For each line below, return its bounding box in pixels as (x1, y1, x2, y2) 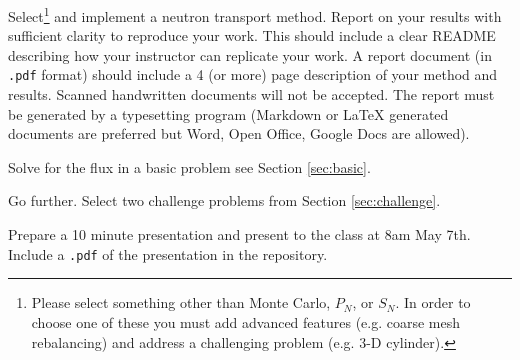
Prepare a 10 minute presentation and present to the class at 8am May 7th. (8, 224, 471, 245)
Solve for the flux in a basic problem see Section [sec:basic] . (8, 156, 371, 177)
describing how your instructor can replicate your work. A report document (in (8, 44, 492, 65)
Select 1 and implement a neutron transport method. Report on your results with (8, 3, 502, 26)
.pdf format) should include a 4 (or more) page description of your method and (8, 64, 498, 85)
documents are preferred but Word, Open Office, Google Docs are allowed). (8, 123, 470, 144)
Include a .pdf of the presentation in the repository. (8, 243, 328, 264)
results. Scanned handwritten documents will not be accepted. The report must (8, 84, 495, 105)
